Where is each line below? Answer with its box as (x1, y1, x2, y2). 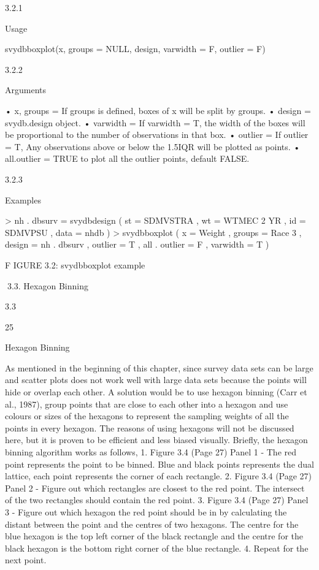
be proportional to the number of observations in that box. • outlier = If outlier (5, 128, 309, 141)
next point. (5, 553, 47, 566)
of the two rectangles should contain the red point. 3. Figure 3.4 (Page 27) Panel (5, 493, 309, 506)
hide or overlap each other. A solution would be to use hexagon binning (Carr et (5, 386, 307, 398)
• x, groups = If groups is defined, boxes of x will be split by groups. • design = (5, 104, 311, 116)
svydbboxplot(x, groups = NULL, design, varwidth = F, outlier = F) (5, 42, 266, 55)
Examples (5, 193, 41, 206)
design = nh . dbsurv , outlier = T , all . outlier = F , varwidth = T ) (5, 238, 269, 251)
